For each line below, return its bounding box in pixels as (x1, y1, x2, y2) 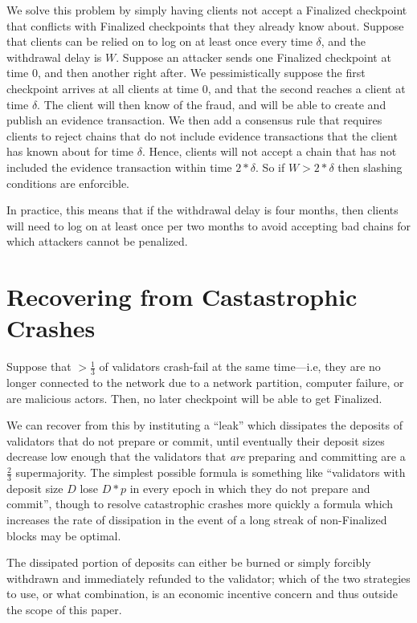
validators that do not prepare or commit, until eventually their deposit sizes (6, 432, 385, 449)
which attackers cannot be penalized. (6, 233, 188, 250)
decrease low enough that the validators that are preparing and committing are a (6, 448, 406, 465)
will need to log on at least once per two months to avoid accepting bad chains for (6, 217, 411, 234)
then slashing (337, 158, 403, 175)
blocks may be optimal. (6, 527, 121, 544)
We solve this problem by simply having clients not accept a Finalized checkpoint (6, 2, 407, 18)
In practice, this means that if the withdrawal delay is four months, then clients (6, 202, 399, 218)
